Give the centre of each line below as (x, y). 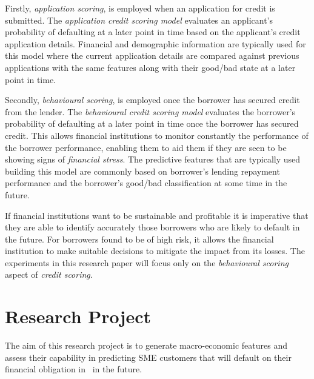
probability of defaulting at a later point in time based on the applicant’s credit (153, 32)
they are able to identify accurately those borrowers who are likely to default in (152, 227)
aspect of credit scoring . (49, 274)
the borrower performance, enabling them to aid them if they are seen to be (146, 147)
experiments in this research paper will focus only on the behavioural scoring (147, 262)
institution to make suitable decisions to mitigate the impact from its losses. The (155, 251)
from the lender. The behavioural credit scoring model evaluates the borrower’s (150, 111)
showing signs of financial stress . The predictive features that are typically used (153, 159)
